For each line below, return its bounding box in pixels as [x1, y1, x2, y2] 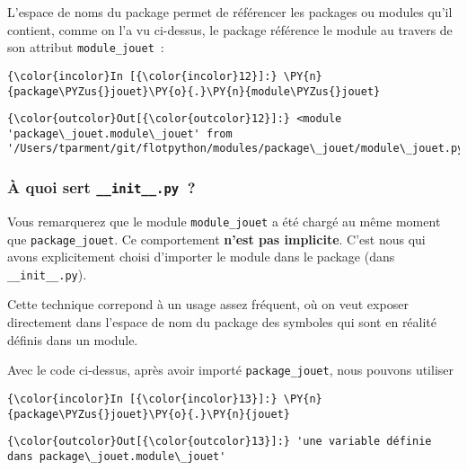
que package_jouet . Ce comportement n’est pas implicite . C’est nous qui [7, 229, 426, 248]
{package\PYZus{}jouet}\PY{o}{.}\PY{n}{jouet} [7, 407, 290, 421]
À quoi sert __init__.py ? [7, 176, 196, 199]
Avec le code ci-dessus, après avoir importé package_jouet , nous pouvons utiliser [7, 360, 454, 379]
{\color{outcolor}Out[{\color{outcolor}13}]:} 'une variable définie [7, 435, 432, 448]
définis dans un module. [7, 330, 138, 349]
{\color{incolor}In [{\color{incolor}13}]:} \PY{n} [7, 392, 322, 405]
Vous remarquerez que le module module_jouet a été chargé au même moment [7, 211, 441, 230]
